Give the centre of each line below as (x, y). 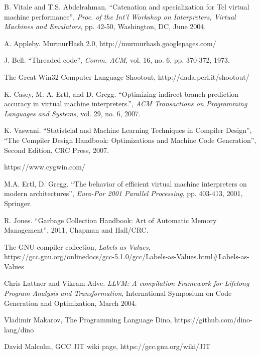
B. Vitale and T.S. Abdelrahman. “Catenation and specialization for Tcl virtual (127, 7)
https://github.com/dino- (213, 320)
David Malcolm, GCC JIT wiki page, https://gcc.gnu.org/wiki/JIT (107, 346)
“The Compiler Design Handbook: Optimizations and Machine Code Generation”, (130, 140)
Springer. (18, 203)
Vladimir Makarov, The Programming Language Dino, (88, 320)
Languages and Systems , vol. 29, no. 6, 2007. (73, 113)
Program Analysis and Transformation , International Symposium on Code (118, 293)
